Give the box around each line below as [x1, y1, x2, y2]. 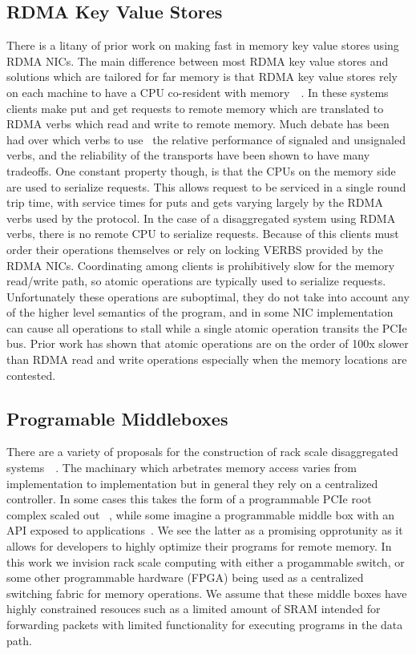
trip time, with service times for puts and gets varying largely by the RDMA [6, 194, 383, 211]
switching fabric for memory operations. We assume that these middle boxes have [6, 584, 407, 601]
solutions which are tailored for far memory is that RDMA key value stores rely [6, 68, 398, 85]
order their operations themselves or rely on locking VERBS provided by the [6, 240, 383, 257]
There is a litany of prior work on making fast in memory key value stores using [6, 37, 399, 54]
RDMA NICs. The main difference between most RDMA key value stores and [6, 52, 389, 69]
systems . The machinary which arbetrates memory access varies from [6, 459, 357, 476]
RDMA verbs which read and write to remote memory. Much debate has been [6, 115, 390, 132]
